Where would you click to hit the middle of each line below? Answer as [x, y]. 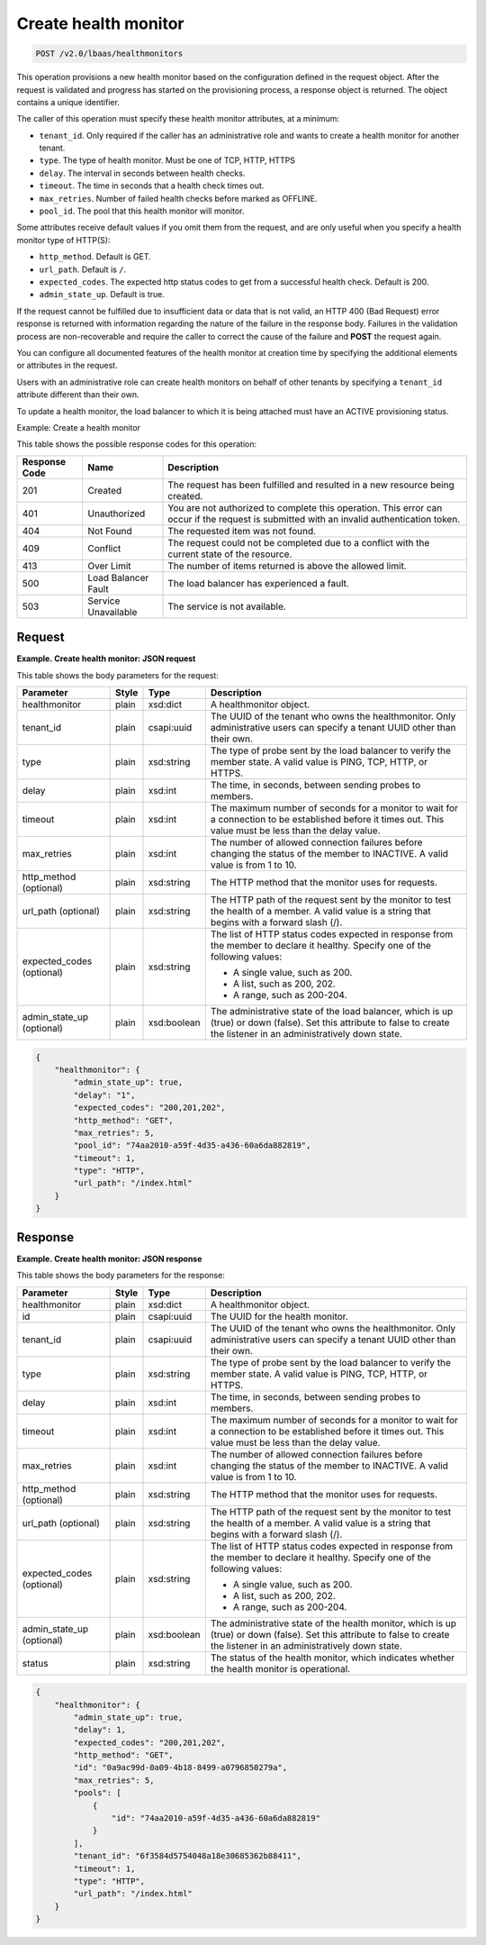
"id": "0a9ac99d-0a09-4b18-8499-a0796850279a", [180, 1768]
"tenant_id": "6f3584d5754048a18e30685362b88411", [187, 1856]
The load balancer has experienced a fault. [259, 583]
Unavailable [112, 612]
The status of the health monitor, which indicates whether [333, 1658]
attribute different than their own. [78, 395]
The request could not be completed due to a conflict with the [299, 542]
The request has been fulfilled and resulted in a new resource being [311, 485]
